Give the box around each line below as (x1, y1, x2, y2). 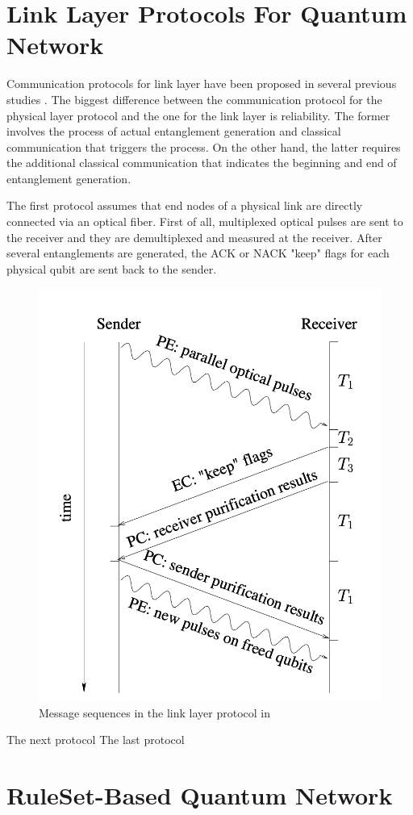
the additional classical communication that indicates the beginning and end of (6, 154, 397, 171)
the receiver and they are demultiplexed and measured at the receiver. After (6, 228, 382, 245)
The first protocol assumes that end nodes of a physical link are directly (6, 197, 363, 214)
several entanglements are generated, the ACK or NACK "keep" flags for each (6, 245, 390, 261)
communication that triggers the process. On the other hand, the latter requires (6, 138, 401, 155)
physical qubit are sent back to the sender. (6, 260, 217, 277)
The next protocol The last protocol (6, 731, 185, 748)
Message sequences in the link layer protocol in (39, 704, 270, 721)
